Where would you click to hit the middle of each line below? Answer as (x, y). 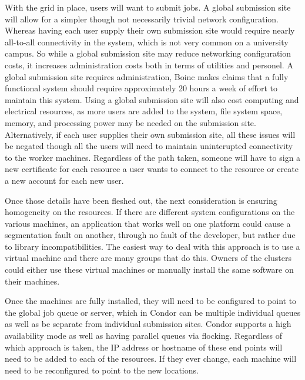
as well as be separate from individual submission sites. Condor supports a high (148, 324)
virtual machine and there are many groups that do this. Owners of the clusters (148, 258)
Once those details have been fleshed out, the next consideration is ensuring (141, 200)
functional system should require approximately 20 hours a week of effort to (141, 88)
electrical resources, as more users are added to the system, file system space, (144, 111)
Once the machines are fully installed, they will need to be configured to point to (151, 301)
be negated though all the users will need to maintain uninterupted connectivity (149, 146)
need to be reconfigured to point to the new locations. (102, 370)
